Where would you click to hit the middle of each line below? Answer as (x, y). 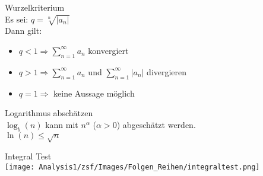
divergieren (167, 71)
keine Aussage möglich (94, 93)
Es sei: (17, 19)
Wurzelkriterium (35, 7)
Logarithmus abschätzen (49, 113)
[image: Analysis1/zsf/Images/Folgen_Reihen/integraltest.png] (132, 167)
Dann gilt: (23, 31)
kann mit (62, 124)
